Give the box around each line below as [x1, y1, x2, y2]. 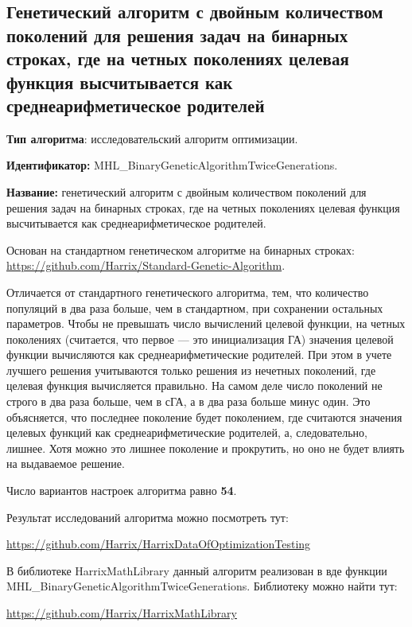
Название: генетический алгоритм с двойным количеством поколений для [6, 183, 367, 200]
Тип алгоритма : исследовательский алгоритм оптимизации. [6, 130, 298, 146]
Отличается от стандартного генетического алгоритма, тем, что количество [6, 283, 369, 300]
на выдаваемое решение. [6, 455, 125, 472]
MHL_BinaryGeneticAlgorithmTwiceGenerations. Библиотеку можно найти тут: [6, 578, 398, 594]
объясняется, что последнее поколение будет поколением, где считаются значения [6, 408, 402, 425]
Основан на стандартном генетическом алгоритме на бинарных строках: [6, 241, 355, 258]
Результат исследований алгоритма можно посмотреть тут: [6, 508, 289, 525]
